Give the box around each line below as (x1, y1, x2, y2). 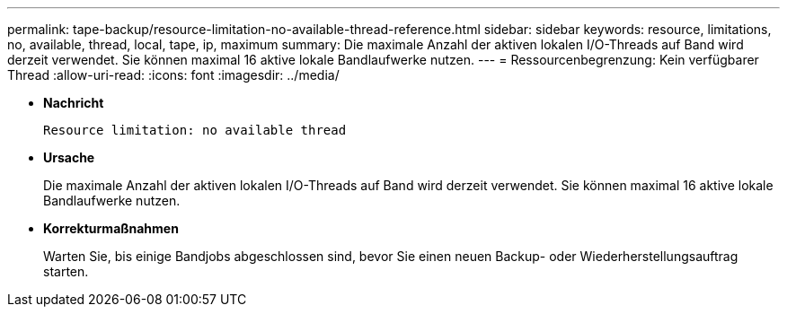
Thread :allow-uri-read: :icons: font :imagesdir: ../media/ (7, 67, 340, 83)
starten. (43, 264, 89, 279)
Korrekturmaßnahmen (43, 221, 179, 236)
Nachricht (43, 95, 104, 110)
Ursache (43, 150, 95, 165)
